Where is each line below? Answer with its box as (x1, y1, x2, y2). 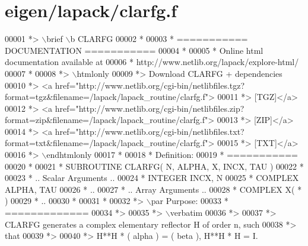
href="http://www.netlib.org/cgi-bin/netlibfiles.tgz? (55, 79, 245, 91)
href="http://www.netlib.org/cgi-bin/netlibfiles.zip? (55, 102, 245, 114)
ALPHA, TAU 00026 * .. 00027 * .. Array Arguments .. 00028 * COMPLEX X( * (5, 183, 302, 195)
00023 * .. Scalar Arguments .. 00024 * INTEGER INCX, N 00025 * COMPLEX (5, 171, 299, 184)
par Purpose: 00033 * (151, 195, 228, 207)
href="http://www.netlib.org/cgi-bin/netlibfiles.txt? (55, 125, 245, 137)
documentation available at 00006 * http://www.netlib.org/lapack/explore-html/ (5, 56, 299, 68)
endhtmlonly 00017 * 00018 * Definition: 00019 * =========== (46, 148, 298, 161)
